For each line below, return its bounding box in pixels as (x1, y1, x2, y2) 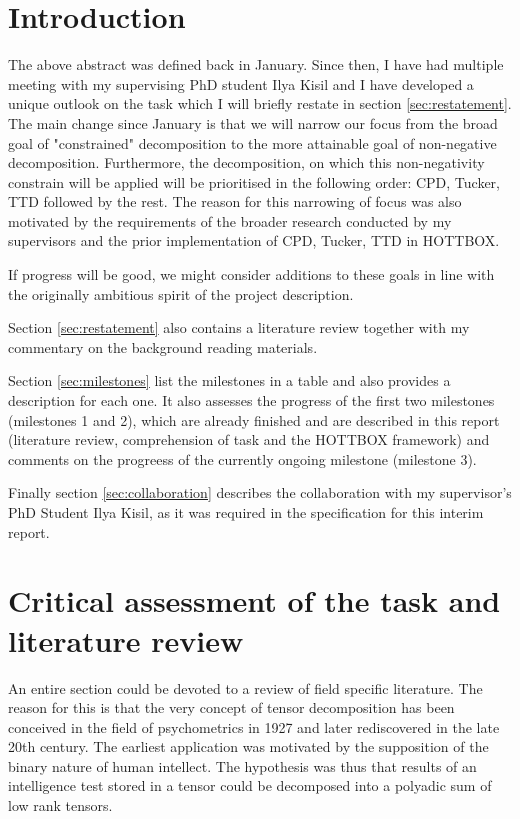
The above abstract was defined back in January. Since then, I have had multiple (8, 54, 504, 75)
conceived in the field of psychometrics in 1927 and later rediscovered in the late (8, 716, 500, 737)
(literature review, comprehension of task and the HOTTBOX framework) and (8, 429, 490, 450)
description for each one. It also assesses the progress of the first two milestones (8, 390, 495, 411)
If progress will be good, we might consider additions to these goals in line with (8, 264, 495, 285)
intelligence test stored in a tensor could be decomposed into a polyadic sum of (8, 775, 492, 796)
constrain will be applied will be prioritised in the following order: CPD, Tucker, (8, 171, 500, 192)
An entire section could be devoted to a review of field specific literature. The (8, 677, 483, 698)
